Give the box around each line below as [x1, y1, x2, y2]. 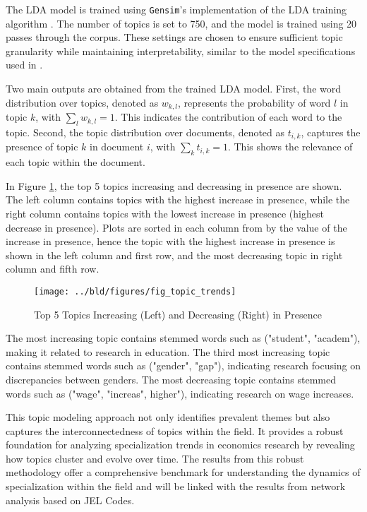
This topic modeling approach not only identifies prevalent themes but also [6, 410, 330, 424]
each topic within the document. [6, 155, 145, 169]
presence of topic [6, 139, 78, 154]
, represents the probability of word [178, 95, 331, 109]
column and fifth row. [6, 261, 100, 276]
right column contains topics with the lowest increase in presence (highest [6, 206, 324, 220]
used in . [6, 57, 43, 72]
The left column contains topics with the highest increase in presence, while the [6, 192, 350, 207]
